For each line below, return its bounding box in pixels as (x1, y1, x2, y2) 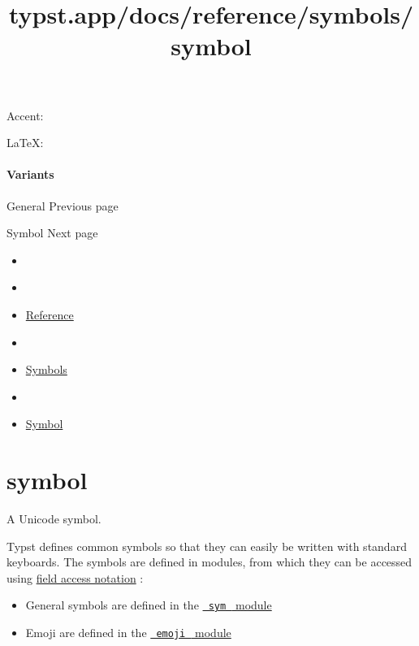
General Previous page (6, 197, 119, 214)
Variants (6, 166, 54, 183)
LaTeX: (6, 134, 44, 151)
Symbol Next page (6, 224, 98, 241)
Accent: (6, 106, 44, 124)
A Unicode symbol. (6, 510, 102, 527)
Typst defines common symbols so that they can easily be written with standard (6, 537, 407, 554)
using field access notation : (6, 569, 144, 586)
